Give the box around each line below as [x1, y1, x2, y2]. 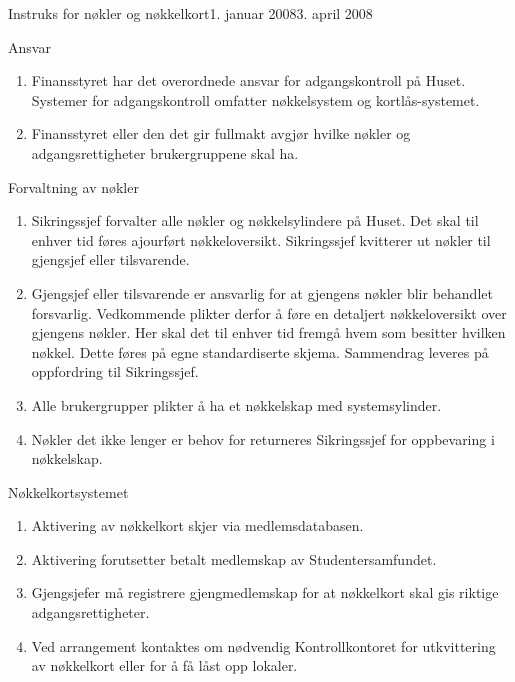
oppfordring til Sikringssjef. [31, 361, 199, 382]
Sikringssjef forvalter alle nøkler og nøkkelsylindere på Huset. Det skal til [31, 210, 479, 231]
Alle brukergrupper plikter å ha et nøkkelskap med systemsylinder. [31, 394, 442, 415]
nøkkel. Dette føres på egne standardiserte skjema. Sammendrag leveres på [31, 341, 489, 362]
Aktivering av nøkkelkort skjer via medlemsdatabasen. [31, 515, 364, 536]
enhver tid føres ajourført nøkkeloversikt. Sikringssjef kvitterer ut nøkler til [31, 229, 491, 250]
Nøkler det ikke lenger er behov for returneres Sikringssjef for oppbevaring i [31, 428, 495, 449]
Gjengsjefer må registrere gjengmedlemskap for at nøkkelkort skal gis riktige [31, 582, 499, 603]
